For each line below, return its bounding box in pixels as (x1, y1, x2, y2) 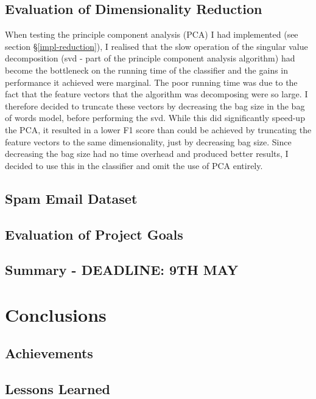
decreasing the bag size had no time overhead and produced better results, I (5, 147, 289, 160)
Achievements (5, 344, 93, 363)
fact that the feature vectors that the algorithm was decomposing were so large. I (5, 88, 308, 100)
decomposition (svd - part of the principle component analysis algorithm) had (5, 52, 295, 64)
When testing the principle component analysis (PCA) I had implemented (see (5, 28, 298, 41)
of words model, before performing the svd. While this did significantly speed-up (5, 111, 305, 124)
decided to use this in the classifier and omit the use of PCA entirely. (5, 159, 263, 172)
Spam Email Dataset (5, 189, 138, 207)
